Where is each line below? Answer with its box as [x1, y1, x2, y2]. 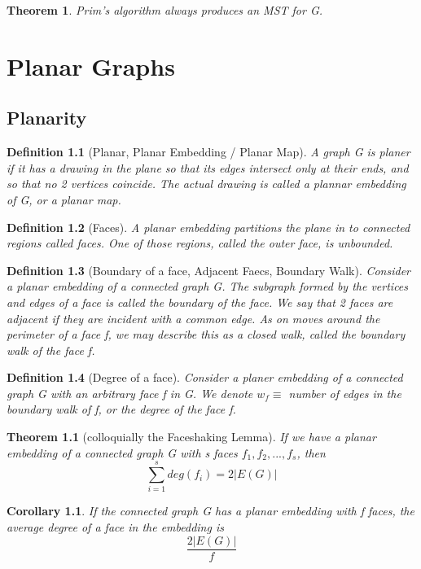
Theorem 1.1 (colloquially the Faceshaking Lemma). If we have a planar [7, 428, 376, 445]
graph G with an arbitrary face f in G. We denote [7, 384, 253, 401]
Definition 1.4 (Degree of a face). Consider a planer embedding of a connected [7, 369, 403, 386]
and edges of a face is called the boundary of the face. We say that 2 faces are [7, 293, 393, 310]
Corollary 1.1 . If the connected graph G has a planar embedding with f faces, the [7, 502, 414, 519]
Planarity [7, 105, 87, 130]
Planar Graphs [7, 49, 175, 82]
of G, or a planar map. [7, 190, 121, 208]
